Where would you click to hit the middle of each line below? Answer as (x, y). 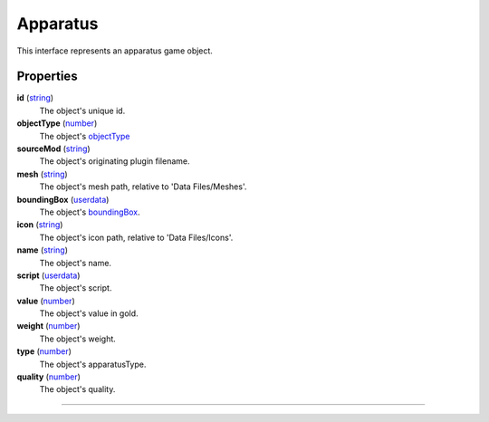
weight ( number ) (48, 326)
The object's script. (76, 288)
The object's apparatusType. (93, 364)
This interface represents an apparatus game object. (115, 51)
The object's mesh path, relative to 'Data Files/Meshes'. (143, 187)
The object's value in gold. (89, 313)
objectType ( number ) (57, 123)
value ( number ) (46, 301)
